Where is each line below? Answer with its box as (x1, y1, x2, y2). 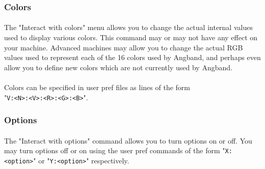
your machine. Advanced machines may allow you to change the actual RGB (4, 42, 243, 52)
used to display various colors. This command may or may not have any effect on (4, 32, 258, 43)
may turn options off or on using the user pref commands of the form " (4, 145, 225, 156)
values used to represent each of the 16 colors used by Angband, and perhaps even (4, 52, 261, 63)
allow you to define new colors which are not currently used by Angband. (4, 62, 232, 72)
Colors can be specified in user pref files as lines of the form (4, 82, 190, 92)
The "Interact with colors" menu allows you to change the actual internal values (4, 22, 253, 33)
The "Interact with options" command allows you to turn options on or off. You (4, 135, 252, 146)
